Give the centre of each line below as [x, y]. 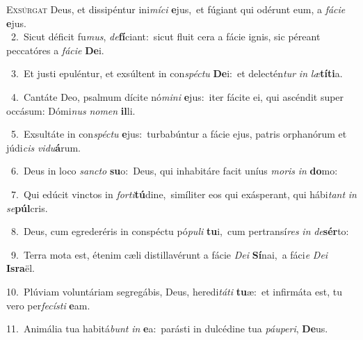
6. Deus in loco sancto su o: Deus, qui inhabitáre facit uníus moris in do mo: [174, 171]
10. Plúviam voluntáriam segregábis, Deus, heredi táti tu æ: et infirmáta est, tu [174, 291]
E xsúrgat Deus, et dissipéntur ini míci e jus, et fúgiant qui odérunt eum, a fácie [176, 9]
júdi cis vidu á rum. [43, 147]
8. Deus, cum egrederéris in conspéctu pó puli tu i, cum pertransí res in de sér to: [180, 231]
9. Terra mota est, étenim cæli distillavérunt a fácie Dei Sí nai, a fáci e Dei [169, 254]
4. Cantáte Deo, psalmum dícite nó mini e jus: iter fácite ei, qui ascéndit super [177, 96]
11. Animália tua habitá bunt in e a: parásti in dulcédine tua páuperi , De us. [167, 329]
